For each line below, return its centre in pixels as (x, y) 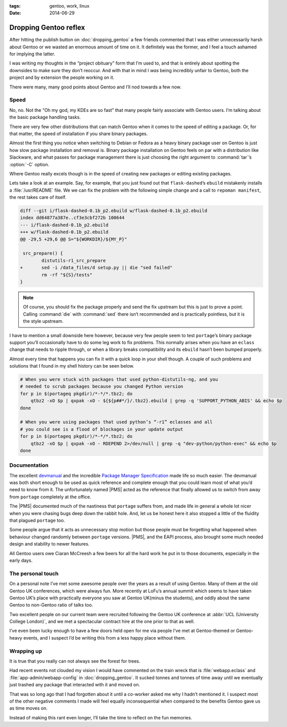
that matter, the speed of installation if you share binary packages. (79, 133)
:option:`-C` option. (29, 164)
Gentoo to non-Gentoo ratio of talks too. (51, 605)
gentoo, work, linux (69, 6)
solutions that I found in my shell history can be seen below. (72, 366)
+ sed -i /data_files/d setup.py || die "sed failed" (96, 268)
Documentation (29, 465)
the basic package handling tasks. (45, 117)
